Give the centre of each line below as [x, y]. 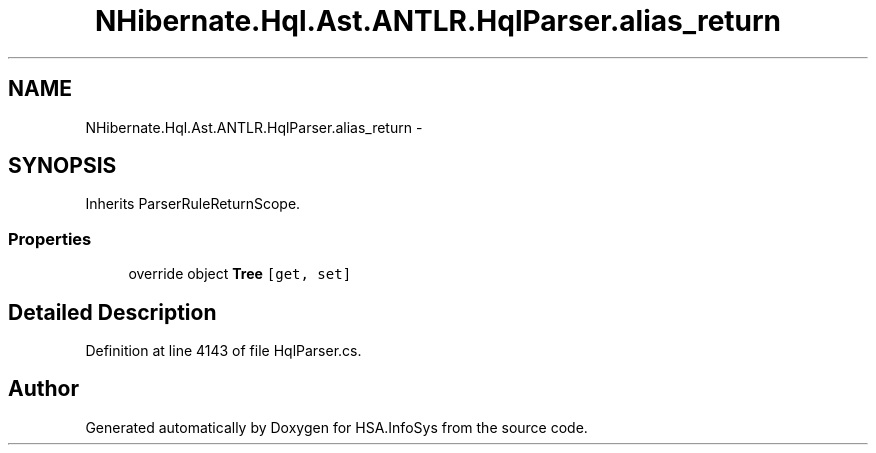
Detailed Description [112, 312]
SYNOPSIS [62, 166]
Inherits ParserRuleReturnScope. [193, 204]
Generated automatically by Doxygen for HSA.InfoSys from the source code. [336, 427]
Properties [50, 238]
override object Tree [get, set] [240, 274]
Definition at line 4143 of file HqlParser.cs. [223, 351]
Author [43, 389]
